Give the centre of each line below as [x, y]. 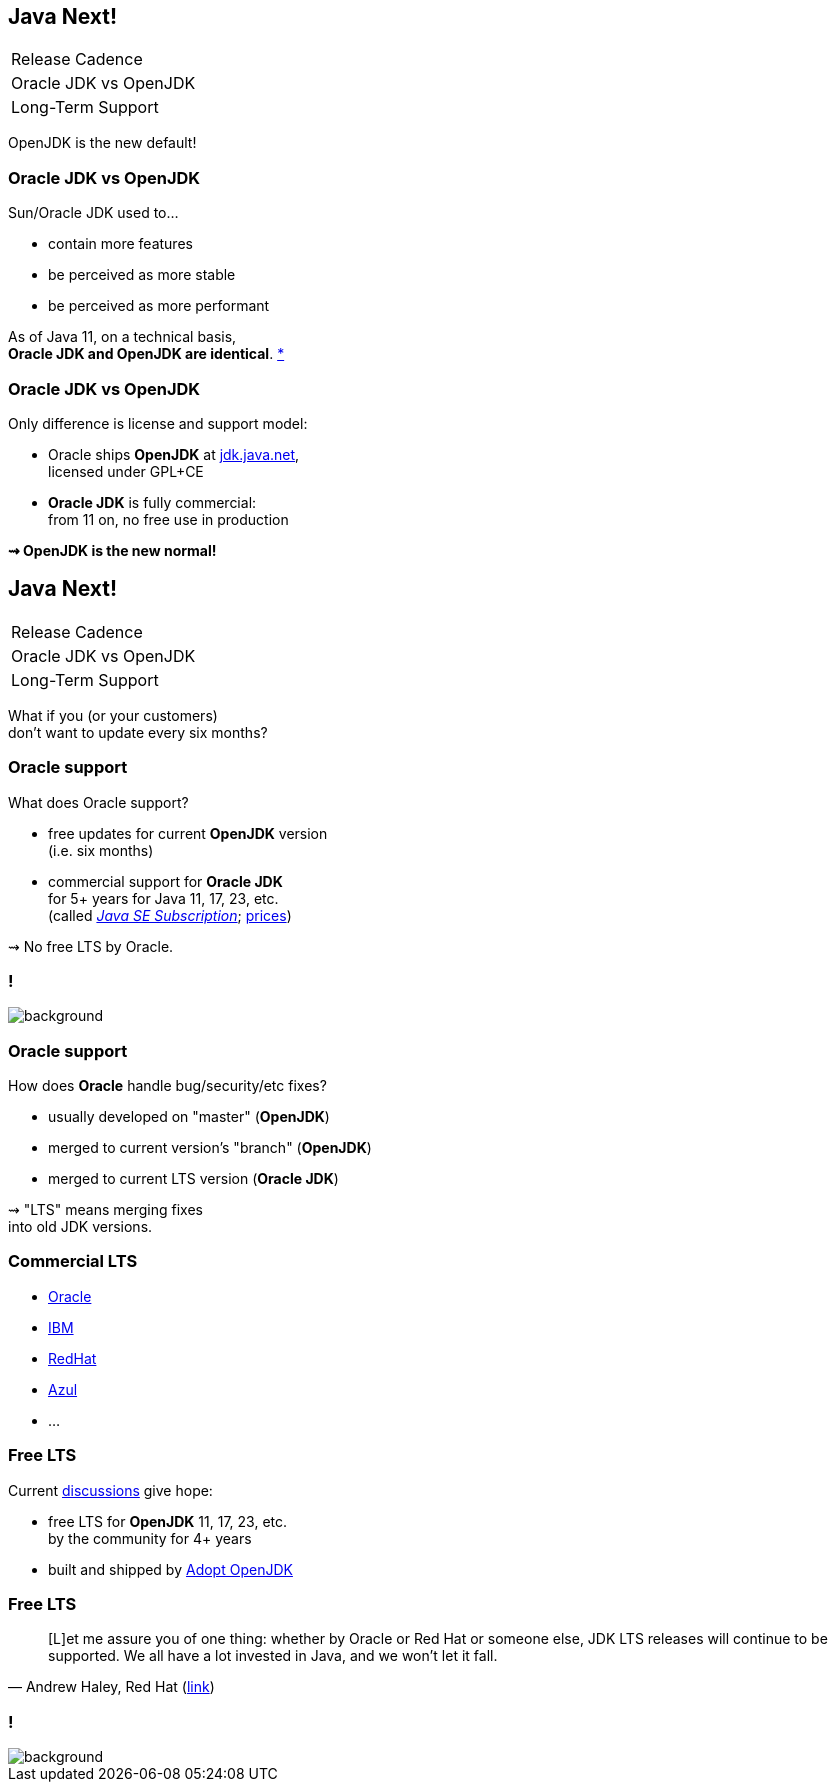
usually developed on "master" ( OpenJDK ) [189, 1117]
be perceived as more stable [142, 275]
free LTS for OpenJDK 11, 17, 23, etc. [168, 1521]
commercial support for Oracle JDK [165, 881]
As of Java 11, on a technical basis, [122, 337]
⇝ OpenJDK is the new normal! [112, 550]
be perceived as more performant [159, 306]
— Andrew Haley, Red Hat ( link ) [111, 1687]
